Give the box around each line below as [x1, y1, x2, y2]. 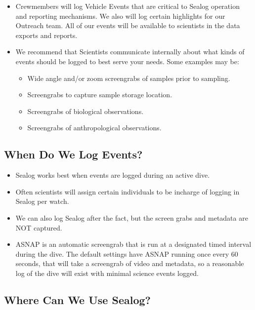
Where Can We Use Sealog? [4, 292, 151, 307]
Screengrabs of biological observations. [27, 106, 144, 116]
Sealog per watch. [15, 196, 69, 206]
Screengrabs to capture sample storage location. [27, 89, 172, 100]
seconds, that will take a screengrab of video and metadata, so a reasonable [15, 258, 244, 269]
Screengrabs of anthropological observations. [27, 122, 162, 133]
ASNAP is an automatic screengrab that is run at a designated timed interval [15, 239, 252, 249]
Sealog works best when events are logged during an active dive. [15, 170, 210, 180]
